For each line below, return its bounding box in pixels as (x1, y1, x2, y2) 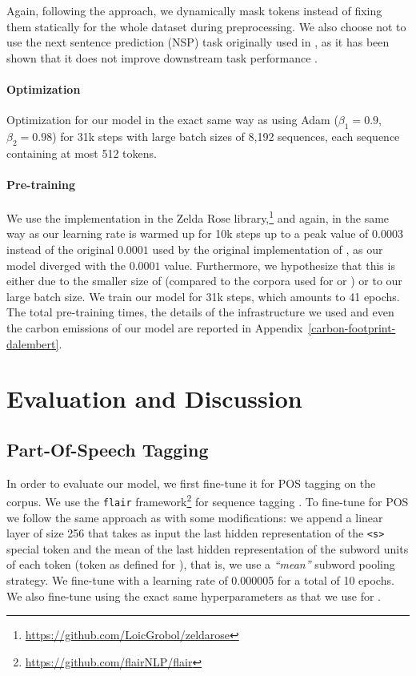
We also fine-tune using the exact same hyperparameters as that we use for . (6, 587, 382, 604)
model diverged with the (6, 256, 126, 273)
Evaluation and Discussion (6, 382, 302, 415)
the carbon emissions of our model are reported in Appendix (6, 319, 303, 336)
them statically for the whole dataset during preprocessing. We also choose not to (6, 18, 406, 34)
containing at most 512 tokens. (6, 144, 157, 161)
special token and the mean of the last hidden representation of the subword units (6, 540, 409, 557)
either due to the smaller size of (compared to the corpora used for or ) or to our (6, 272, 402, 289)
